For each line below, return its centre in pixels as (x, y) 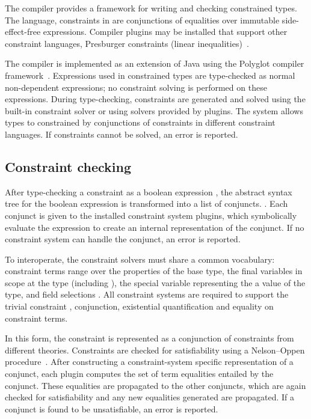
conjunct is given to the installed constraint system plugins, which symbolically (151, 215)
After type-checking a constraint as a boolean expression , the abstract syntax (149, 191)
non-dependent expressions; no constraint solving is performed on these (136, 87)
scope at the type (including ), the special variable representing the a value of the (155, 282)
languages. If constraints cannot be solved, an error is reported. (122, 134)
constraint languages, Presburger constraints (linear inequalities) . (127, 43)
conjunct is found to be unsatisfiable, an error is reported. (112, 408)
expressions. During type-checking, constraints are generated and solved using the (155, 99)
